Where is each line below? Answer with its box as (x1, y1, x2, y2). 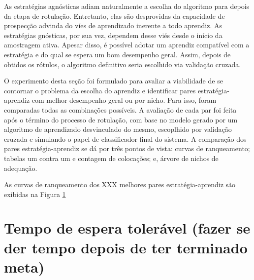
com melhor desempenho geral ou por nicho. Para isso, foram (32, 95, 217, 105)
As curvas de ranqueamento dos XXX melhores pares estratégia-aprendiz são (4, 179, 236, 190)
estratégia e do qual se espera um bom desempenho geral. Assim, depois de (4, 49, 231, 59)
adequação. (4, 162, 37, 173)
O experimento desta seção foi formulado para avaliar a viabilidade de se (4, 76, 223, 86)
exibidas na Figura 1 (4, 189, 66, 199)
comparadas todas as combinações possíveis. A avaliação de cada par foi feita (4, 104, 237, 115)
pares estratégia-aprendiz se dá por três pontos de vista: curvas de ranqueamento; (4, 143, 250, 154)
